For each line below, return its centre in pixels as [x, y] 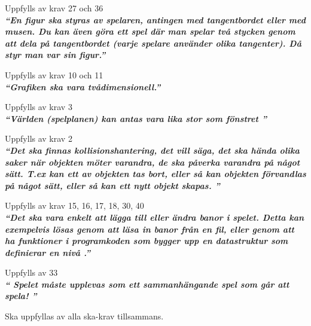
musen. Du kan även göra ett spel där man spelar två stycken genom [150, 31]
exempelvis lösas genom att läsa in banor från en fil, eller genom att [150, 229]
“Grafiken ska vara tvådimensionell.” [83, 86]
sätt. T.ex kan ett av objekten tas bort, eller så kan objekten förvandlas [155, 174]
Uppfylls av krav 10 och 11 [54, 74]
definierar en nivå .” [48, 252]
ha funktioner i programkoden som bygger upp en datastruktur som [147, 241]
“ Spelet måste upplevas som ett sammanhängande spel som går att [147, 284]
